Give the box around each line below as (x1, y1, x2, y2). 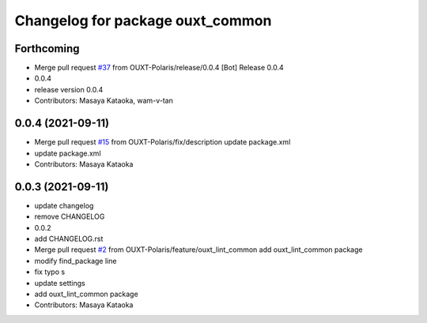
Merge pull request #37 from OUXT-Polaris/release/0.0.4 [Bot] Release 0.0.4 (34, 63, 284, 73)
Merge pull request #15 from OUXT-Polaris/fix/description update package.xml (34, 137, 291, 147)
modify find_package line (34, 256, 117, 265)
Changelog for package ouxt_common (14, 12, 272, 29)
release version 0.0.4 (34, 85, 104, 94)
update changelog (34, 201, 94, 210)
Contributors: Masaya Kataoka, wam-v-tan (34, 96, 173, 106)
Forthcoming (14, 42, 80, 55)
